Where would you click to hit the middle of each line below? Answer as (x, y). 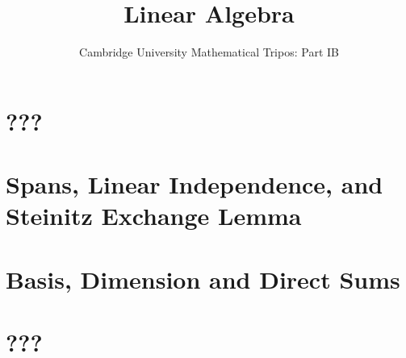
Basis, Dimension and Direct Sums (203, 279)
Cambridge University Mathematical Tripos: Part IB (209, 52)
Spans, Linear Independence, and (195, 184)
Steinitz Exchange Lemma (154, 216)
